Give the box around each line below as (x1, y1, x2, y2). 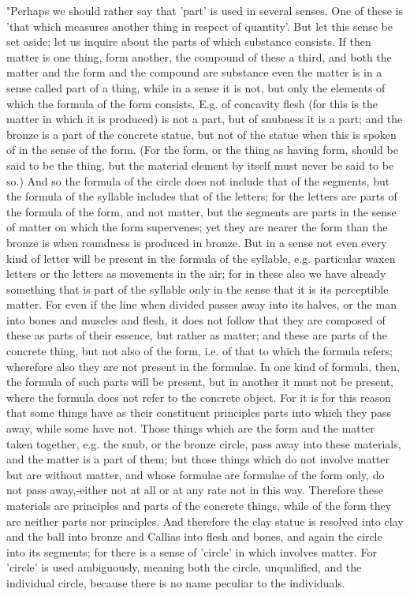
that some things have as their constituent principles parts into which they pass (6, 404, 391, 421)
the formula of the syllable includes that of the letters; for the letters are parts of (6, 188, 397, 204)
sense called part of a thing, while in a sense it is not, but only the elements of (6, 79, 386, 96)
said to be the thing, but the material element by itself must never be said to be (6, 156, 394, 173)
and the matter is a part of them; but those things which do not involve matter (6, 451, 390, 467)
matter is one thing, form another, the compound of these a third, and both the (6, 48, 392, 65)
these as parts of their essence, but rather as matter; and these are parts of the (6, 327, 388, 343)
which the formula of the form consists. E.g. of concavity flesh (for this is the (6, 95, 378, 111)
